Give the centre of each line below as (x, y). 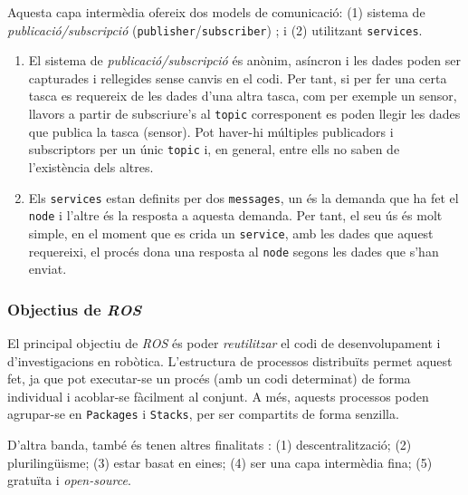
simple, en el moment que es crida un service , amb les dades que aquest (231, 233)
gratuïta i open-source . (69, 480)
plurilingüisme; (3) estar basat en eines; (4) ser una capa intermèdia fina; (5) (220, 462)
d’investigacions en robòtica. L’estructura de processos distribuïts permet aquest (230, 360)
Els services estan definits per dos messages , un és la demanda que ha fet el (244, 197)
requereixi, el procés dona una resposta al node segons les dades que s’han (234, 251)
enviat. (48, 269)
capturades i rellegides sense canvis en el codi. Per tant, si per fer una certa (238, 78)
